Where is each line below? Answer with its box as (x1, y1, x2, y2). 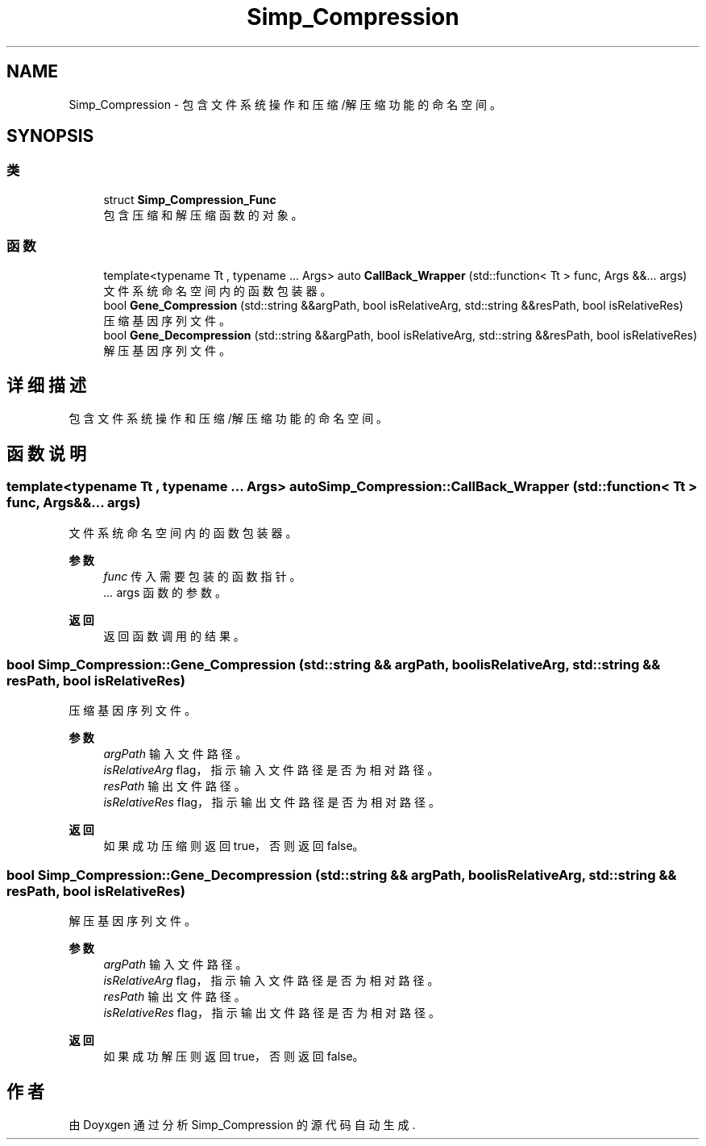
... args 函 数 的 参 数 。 (103, 585, 226, 599)
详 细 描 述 (6, 374, 86, 395)
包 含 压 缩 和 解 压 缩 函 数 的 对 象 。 (103, 207, 303, 222)
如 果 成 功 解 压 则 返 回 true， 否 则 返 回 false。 (103, 1049, 364, 1064)
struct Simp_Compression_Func (103, 192, 276, 206)
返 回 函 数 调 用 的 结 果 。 (103, 628, 245, 643)
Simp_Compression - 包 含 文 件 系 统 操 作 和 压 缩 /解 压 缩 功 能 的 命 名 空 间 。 (69, 97, 501, 111)
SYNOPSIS (6, 126, 94, 147)
